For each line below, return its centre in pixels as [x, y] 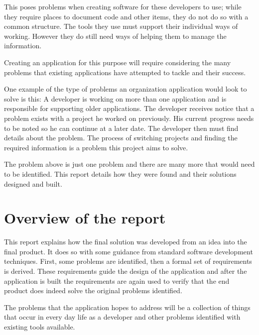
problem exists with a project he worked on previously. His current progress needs [129, 118]
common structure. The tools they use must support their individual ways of [121, 26]
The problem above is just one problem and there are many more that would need [129, 164]
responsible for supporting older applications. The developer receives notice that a [129, 108]
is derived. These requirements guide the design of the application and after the [126, 271]
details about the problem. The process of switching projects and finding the [121, 138]
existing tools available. [40, 326]
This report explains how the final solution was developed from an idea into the [126, 242]
